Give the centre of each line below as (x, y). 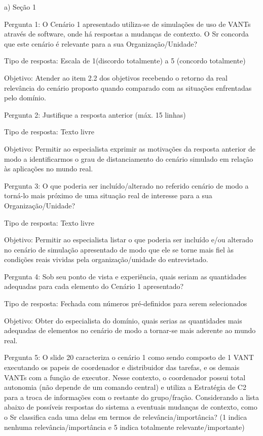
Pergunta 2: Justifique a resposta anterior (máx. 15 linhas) (95, 114)
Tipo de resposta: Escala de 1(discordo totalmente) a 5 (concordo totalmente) (125, 61)
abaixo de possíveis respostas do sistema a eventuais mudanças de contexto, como (131, 407)
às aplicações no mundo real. (49, 169)
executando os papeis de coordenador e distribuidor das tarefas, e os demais (122, 367)
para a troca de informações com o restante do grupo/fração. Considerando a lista (132, 397)
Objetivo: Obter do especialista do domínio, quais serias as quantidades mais (123, 320)
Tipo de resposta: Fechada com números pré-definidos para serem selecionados (126, 303)
